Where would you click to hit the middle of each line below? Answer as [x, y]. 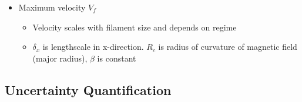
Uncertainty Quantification [88, 89]
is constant [117, 58]
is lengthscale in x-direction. [93, 47]
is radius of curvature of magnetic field [228, 47]
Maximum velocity [52, 7]
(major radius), [60, 58]
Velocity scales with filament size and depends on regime [135, 27]
